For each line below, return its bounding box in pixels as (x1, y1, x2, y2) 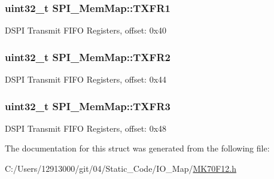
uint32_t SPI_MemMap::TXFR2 (5, 49, 171, 64)
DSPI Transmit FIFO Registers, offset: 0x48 (5, 122, 167, 134)
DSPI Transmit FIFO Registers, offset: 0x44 (5, 73, 167, 86)
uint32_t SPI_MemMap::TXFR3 (5, 98, 171, 113)
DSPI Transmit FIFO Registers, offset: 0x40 (5, 24, 167, 37)
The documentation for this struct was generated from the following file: (5, 142, 270, 154)
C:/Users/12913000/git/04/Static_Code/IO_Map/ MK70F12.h (5, 162, 236, 175)
